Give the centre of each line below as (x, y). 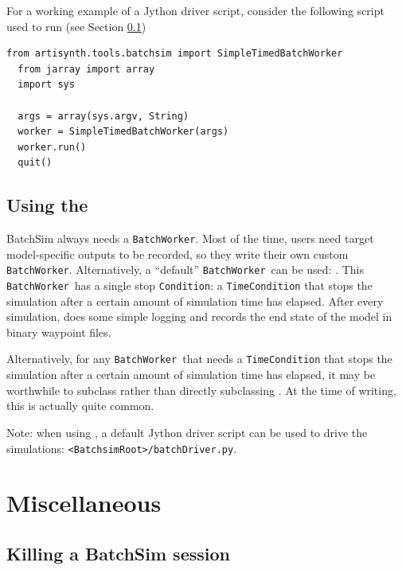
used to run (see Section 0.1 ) (76, 26)
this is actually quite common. (80, 406)
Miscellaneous (84, 503)
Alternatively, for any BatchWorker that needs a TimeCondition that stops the (199, 359)
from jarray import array (86, 69)
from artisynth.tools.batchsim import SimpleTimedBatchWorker (175, 54)
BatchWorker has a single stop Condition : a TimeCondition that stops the (189, 285)
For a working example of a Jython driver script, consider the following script (195, 10)
